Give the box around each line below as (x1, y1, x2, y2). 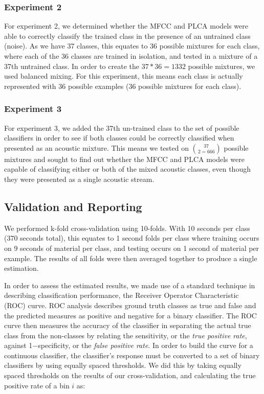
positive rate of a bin (4, 380, 70, 390)
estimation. (4, 263, 39, 273)
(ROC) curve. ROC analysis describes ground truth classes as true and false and (4, 299, 256, 310)
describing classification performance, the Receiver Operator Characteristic (4, 290, 239, 300)
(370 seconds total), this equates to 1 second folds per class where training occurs (4, 233, 259, 243)
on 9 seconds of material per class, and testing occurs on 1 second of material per (4, 242, 259, 253)
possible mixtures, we (188, 60, 255, 71)
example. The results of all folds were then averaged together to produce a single (4, 252, 257, 263)
